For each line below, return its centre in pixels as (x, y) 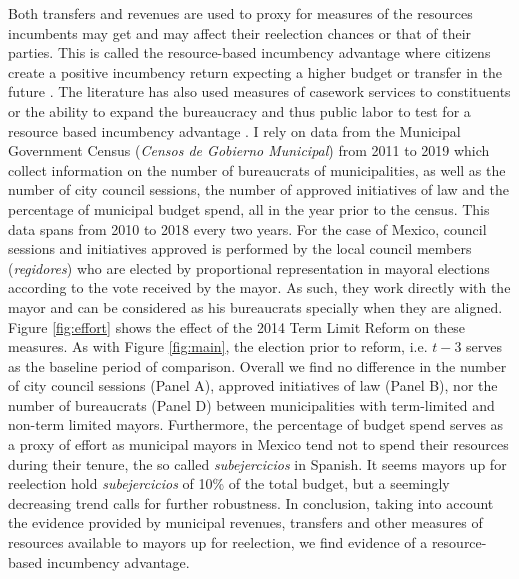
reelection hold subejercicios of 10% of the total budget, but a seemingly (229, 483)
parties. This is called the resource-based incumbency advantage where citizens (249, 52)
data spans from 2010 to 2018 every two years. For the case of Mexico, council (247, 228)
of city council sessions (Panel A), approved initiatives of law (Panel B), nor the (253, 385)
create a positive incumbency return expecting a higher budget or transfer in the (255, 71)
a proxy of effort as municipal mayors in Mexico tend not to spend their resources (258, 444)
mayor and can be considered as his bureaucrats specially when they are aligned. (255, 306)
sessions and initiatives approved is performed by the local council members (240, 248)
